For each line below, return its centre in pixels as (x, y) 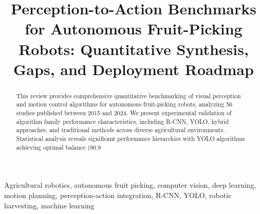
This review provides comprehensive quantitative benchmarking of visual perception (128, 95)
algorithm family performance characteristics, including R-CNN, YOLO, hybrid (123, 121)
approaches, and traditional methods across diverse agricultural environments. (120, 130)
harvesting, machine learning (49, 205)
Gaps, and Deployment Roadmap (134, 69)
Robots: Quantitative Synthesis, (134, 49)
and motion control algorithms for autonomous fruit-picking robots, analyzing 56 (124, 104)
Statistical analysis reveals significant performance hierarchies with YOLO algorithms (131, 139)
